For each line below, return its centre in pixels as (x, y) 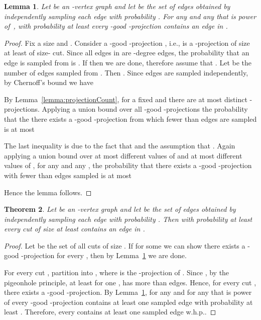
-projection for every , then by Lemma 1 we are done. (104, 255)
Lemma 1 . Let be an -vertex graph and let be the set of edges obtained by (117, 6)
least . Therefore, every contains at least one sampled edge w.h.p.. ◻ (110, 312)
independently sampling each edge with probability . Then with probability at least (128, 219)
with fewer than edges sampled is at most (68, 175)
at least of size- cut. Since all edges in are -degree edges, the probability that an (127, 53)
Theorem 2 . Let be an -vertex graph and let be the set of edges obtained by (120, 209)
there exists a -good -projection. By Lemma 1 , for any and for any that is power (128, 292)
